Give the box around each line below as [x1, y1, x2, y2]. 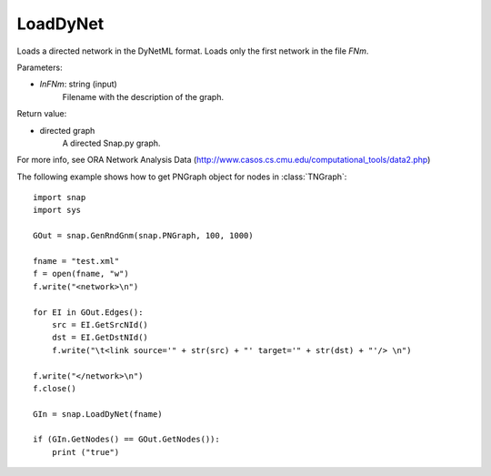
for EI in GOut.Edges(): [33, 307, 144, 318]
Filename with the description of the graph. [62, 91, 225, 102]
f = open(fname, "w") [33, 268, 129, 279]
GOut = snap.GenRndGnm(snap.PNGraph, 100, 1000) [33, 230, 254, 241]
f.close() [33, 383, 76, 393]
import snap [33, 192, 86, 203]
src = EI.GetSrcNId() [51, 319, 149, 329]
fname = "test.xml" [33, 256, 120, 267]
